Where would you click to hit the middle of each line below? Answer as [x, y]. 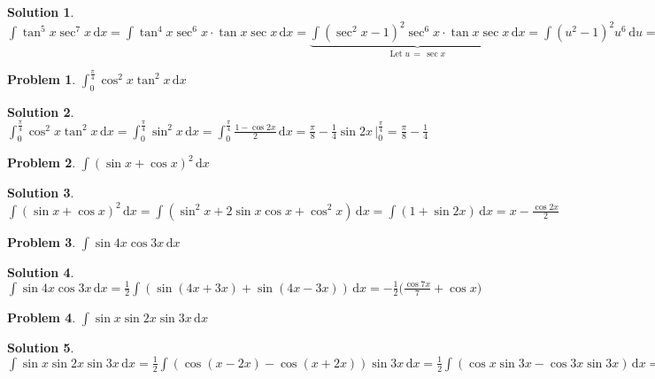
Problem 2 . [42, 162]
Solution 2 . [41, 111]
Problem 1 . [42, 78]
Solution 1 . [41, 12]
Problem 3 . [42, 241]
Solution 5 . [41, 347]
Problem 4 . [42, 317]
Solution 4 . [41, 271]
